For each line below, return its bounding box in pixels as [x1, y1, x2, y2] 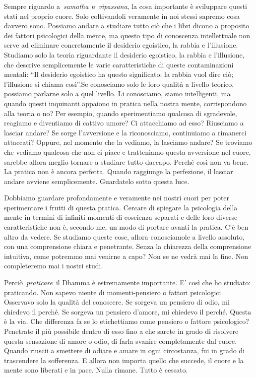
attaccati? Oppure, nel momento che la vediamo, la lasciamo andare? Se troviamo [4, 137, 253, 147]
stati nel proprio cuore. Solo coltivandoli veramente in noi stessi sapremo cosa [4, 10, 240, 21]
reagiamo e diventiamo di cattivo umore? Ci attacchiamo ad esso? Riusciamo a [4, 118, 244, 128]
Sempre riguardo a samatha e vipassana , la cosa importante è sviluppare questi [4, 1, 247, 11]
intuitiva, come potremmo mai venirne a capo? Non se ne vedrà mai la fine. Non [4, 251, 249, 261]
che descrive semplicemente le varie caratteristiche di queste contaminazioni [4, 59, 234, 69]
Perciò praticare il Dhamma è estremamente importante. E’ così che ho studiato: [4, 277, 251, 288]
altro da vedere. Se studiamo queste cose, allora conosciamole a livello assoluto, [4, 231, 245, 242]
